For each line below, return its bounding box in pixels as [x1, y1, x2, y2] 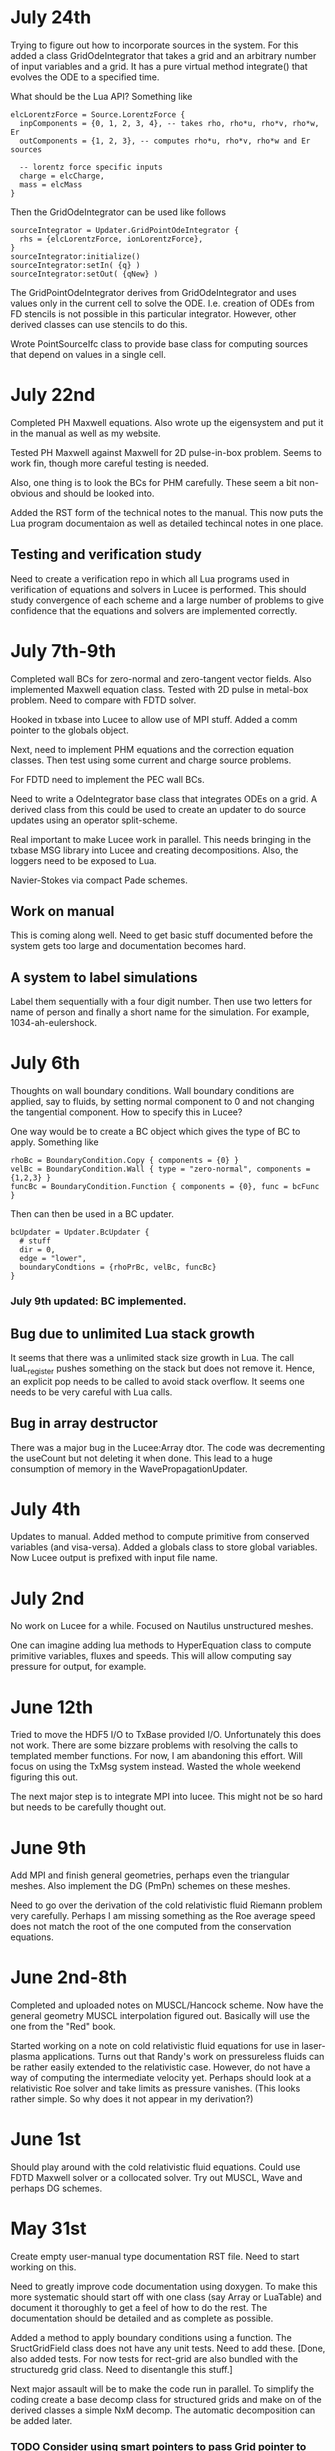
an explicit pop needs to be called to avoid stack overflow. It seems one [10, 1375, 305, 1387]
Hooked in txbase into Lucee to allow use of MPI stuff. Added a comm [10, 713, 298, 725]
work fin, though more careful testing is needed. [10, 457, 210, 469]
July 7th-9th [10, 639, 117, 662]
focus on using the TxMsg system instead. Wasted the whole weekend [10, 1761, 302, 1773]
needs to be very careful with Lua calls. [10, 1386, 173, 1398]
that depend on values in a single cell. [10, 348, 167, 360]
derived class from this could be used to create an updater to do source [10, 803, 307, 815]
